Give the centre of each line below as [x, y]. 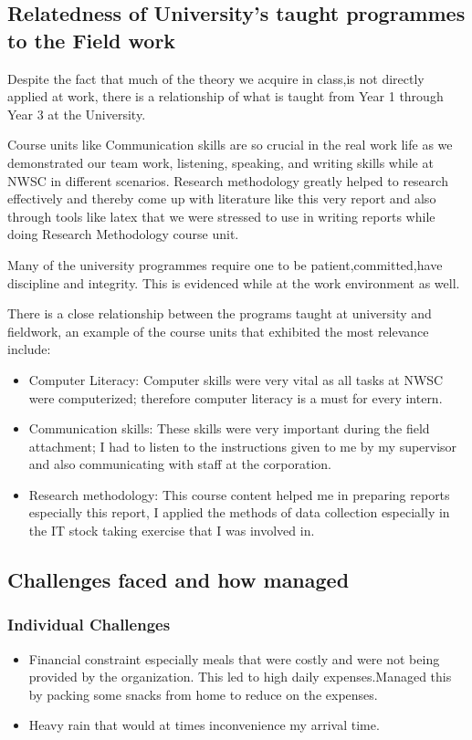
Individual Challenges [89, 625]
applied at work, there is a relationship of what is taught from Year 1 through [226, 96]
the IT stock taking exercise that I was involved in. [172, 531]
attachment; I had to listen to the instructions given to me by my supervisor [243, 446]
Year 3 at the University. [77, 114]
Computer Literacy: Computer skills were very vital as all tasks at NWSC [236, 379]
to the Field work [92, 40]
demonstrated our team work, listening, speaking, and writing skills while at [220, 162]
